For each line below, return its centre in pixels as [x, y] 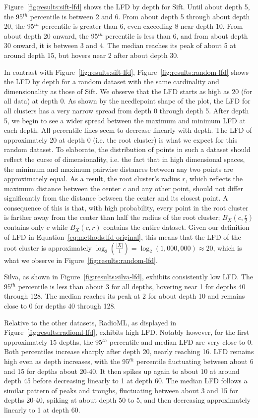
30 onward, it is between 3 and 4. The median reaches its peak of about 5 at [120, 45]
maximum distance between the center [62, 188]
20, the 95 [19, 26]
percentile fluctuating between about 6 [195, 361]
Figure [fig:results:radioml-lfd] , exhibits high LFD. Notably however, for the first [127, 332]
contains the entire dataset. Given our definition [176, 227]
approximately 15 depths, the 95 [53, 341]
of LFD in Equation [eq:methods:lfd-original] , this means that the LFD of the [123, 237]
